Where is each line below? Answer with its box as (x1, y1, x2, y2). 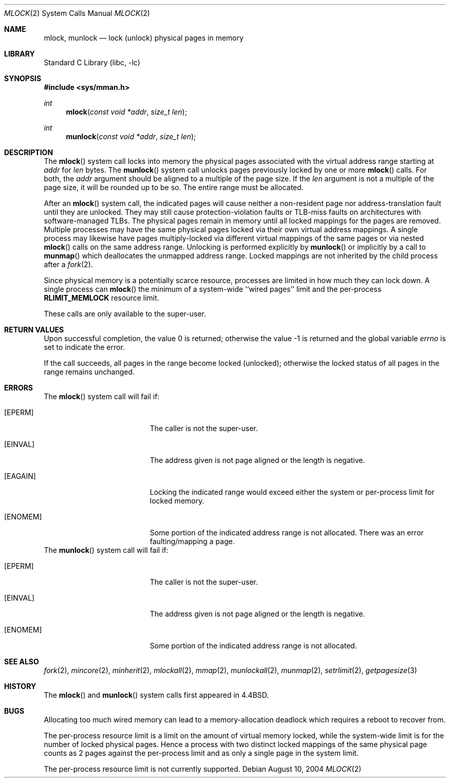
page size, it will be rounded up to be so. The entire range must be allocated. (44, 183, 304, 192)
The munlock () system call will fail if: (44, 546, 168, 554)
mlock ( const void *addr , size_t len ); (66, 107, 187, 116)
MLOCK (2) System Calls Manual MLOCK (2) (4, 9, 150, 17)
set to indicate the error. (44, 343, 125, 351)
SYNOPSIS (4, 74, 42, 83)
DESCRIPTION (4, 148, 53, 157)
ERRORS (4, 383, 33, 392)
